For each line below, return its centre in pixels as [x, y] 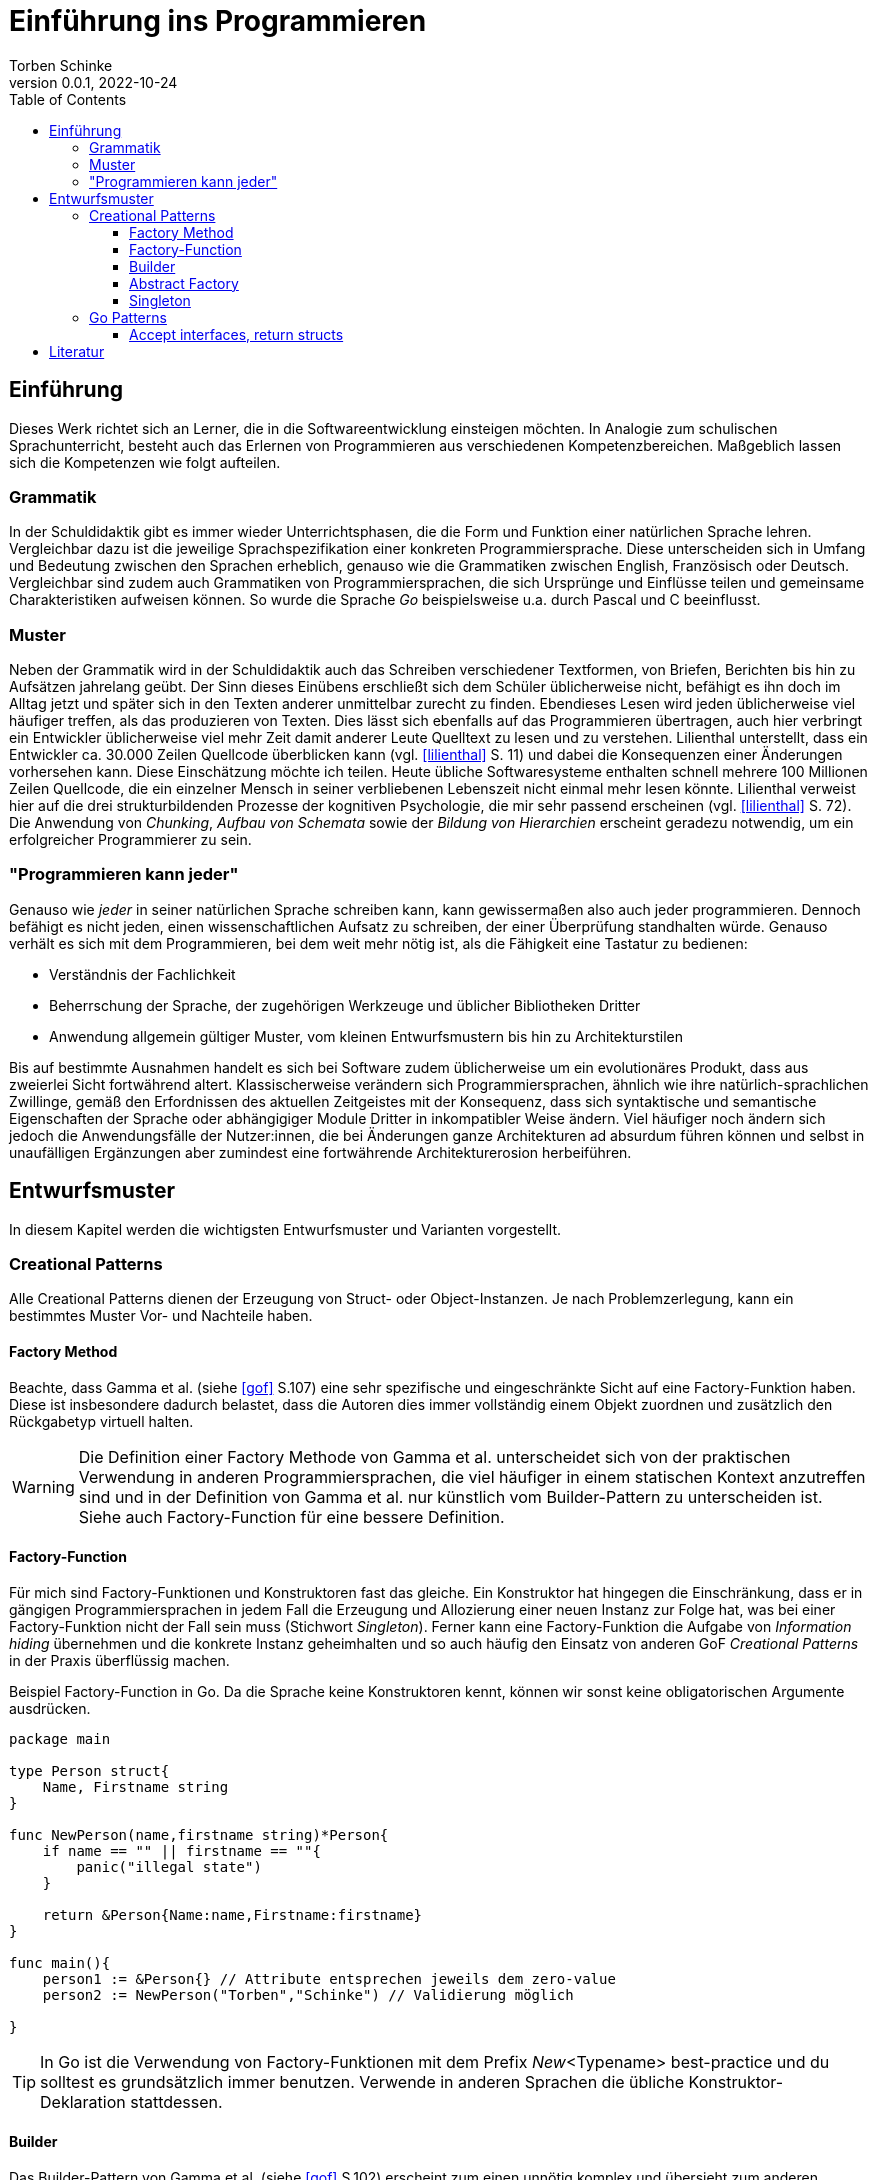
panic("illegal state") [169, 1866]
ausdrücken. [50, 1708]
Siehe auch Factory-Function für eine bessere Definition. [291, 1516]
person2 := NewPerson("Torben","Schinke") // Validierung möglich [308, 1994]
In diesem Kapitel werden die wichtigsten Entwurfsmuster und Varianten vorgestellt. [285, 1229]
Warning [43, 1486]
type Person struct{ [89, 1770]
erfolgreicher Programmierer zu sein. [130, 840]
